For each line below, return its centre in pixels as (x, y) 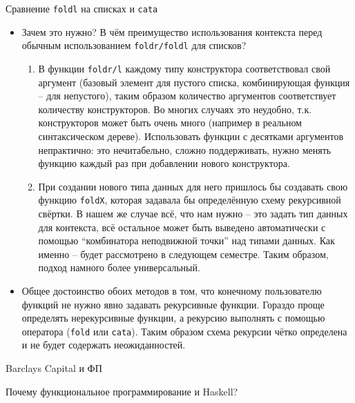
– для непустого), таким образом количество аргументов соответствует (187, 96)
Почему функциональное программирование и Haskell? (122, 391)
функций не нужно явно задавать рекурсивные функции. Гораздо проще (173, 304)
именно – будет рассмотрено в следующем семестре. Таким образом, (183, 254)
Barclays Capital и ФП (54, 367)
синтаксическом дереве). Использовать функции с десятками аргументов (191, 136)
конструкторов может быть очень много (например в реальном (170, 122)
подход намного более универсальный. (119, 267)
